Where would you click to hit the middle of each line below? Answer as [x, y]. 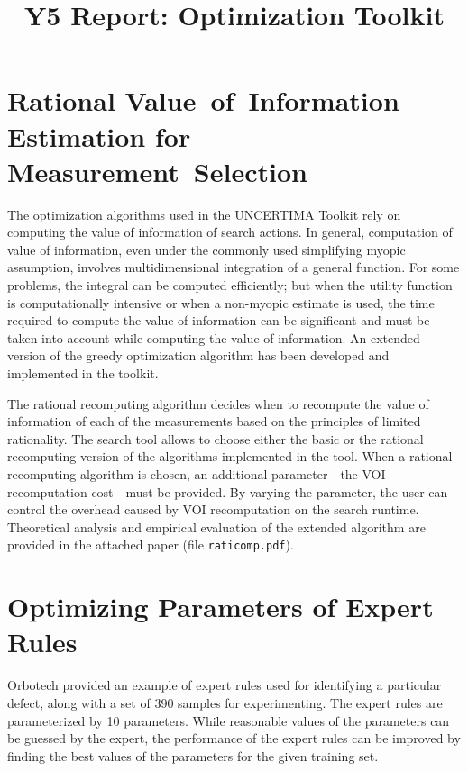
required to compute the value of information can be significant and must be [219, 320]
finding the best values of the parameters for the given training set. [193, 755]
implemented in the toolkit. [83, 373]
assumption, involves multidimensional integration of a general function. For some [234, 267]
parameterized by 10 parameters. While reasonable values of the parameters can [229, 720]
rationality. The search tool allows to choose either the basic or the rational [216, 438]
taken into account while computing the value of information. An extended [214, 337]
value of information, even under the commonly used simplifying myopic [206, 249]
